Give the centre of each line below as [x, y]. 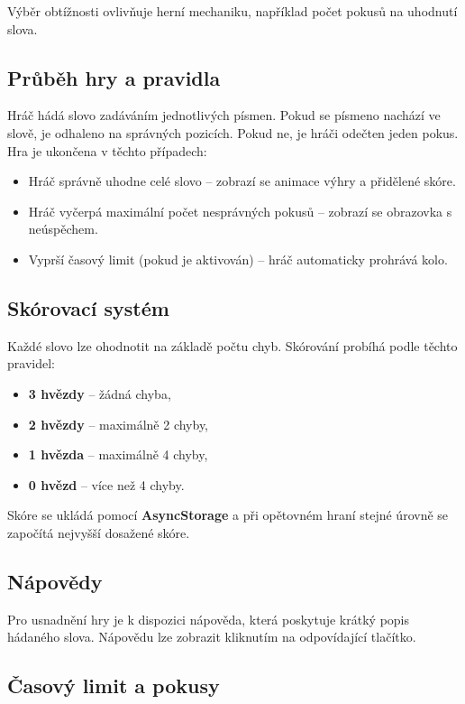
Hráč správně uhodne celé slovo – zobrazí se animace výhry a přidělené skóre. [242, 181]
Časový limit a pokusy [114, 685]
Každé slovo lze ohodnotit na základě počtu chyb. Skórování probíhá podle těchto [232, 345]
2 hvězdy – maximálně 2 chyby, [119, 424]
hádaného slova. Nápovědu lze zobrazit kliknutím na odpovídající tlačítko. [212, 637]
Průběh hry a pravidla [114, 77]
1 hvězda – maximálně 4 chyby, [118, 454]
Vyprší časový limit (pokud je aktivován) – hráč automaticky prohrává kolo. [238, 259]
